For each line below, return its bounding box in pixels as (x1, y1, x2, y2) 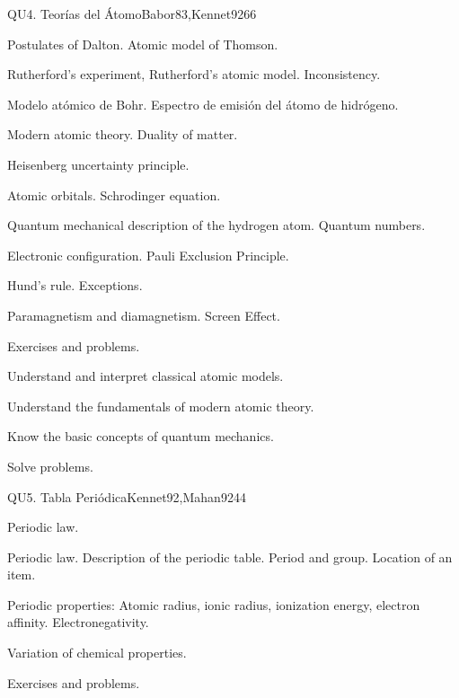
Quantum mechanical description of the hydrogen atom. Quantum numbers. (7, 216, 426, 234)
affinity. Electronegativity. (7, 613, 149, 632)
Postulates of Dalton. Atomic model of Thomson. (7, 34, 278, 53)
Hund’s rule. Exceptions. (7, 276, 143, 295)
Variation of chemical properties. (7, 643, 187, 662)
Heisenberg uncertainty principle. (7, 155, 190, 173)
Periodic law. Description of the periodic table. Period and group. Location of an (7, 547, 453, 566)
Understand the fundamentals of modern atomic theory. (7, 396, 314, 415)
